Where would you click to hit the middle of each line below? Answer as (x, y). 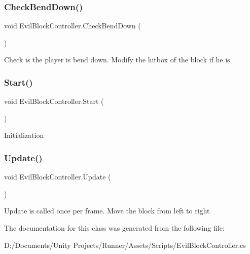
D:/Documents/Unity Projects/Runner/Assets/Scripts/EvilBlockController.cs (125, 245)
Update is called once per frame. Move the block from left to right (107, 211)
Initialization (24, 135)
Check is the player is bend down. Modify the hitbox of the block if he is (117, 60)
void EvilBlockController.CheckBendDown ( (73, 26)
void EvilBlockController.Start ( (54, 101)
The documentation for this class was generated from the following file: (114, 228)
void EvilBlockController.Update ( (58, 177)
